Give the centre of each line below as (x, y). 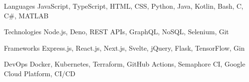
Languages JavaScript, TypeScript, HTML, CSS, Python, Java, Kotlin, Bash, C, (124, 6)
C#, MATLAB (26, 15)
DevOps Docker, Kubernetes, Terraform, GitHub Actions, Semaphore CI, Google (125, 64)
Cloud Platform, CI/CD (40, 73)
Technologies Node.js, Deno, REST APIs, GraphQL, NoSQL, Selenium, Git (116, 32)
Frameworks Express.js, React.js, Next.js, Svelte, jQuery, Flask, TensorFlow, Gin (124, 48)
